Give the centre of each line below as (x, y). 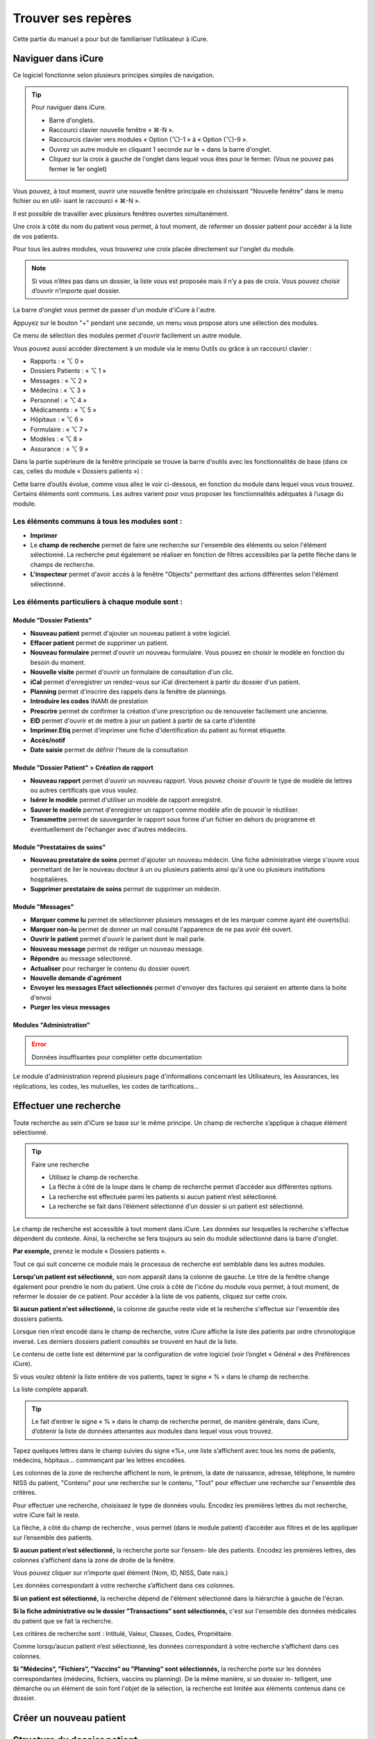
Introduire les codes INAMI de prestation (89, 701)
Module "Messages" (43, 907)
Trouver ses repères (72, 18)
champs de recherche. (62, 564)
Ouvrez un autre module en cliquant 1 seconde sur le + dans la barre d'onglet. (160, 149)
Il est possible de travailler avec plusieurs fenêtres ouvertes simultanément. (121, 214)
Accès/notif (48, 740)
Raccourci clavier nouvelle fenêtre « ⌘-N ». (111, 130)
